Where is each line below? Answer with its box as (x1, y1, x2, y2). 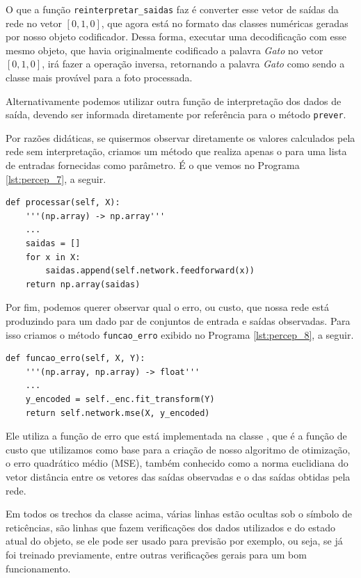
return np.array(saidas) (25, 279, 141, 289)
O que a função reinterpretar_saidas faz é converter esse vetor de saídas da (6, 2, 339, 16)
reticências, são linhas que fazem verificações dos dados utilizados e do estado (6, 520, 335, 534)
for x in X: (25, 252, 81, 262)
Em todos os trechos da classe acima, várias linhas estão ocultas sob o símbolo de (6, 506, 353, 521)
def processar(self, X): (6, 198, 120, 208)
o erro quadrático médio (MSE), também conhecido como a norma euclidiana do (6, 456, 348, 470)
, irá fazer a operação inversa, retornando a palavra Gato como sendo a (42, 56, 345, 71)
